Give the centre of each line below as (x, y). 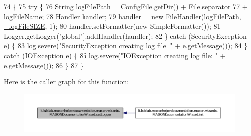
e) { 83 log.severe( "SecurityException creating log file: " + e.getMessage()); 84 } (126, 45)
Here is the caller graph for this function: (67, 82)
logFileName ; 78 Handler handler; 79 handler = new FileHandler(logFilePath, (123, 16)
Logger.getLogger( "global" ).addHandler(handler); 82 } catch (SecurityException (125, 35)
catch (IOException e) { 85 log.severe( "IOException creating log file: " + (115, 55)
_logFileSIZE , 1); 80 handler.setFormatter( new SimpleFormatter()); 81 (112, 26)
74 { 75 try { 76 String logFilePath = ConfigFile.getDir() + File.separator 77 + (126, 6)
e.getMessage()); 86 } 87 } (44, 65)
